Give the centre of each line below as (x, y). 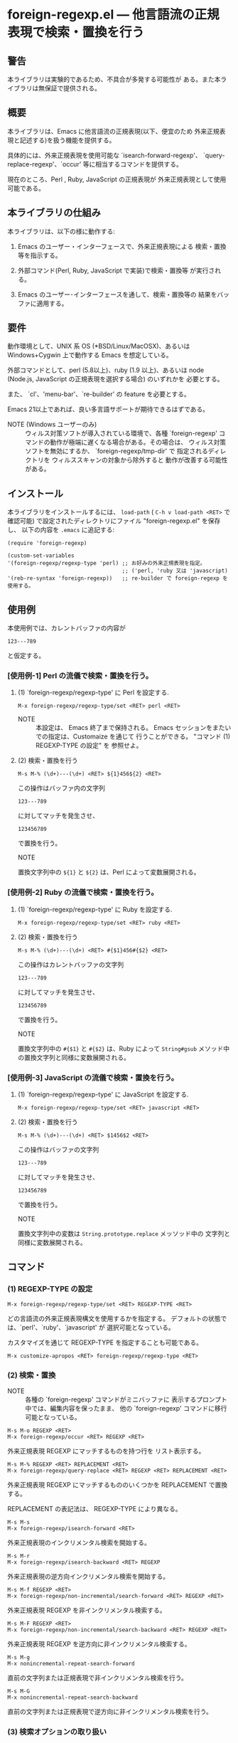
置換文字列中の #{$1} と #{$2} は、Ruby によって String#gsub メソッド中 (124, 1048)
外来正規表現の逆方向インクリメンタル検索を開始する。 (88, 1576)
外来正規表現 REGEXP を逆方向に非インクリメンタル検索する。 (99, 1643)
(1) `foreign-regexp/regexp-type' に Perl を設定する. (93, 693)
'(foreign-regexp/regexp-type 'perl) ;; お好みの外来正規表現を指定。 (107, 563)
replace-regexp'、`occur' (44, 164)
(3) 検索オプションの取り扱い (57, 1732)
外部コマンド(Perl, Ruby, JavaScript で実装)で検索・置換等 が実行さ (116, 270)
